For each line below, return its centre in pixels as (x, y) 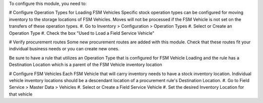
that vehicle (21, 94)
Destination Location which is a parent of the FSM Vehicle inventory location (86, 65)
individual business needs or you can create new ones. (64, 49)
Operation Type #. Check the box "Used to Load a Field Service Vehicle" (82, 33)
